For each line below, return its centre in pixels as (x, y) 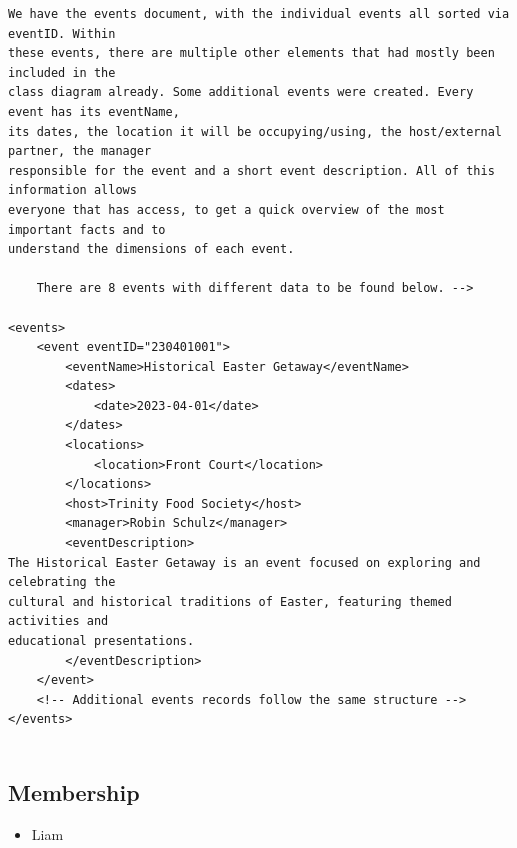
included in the (62, 72)
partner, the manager (80, 151)
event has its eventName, (94, 111)
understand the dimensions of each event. (151, 249)
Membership (74, 791)
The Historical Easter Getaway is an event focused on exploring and (244, 562)
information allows (72, 190)
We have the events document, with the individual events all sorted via (259, 14)
